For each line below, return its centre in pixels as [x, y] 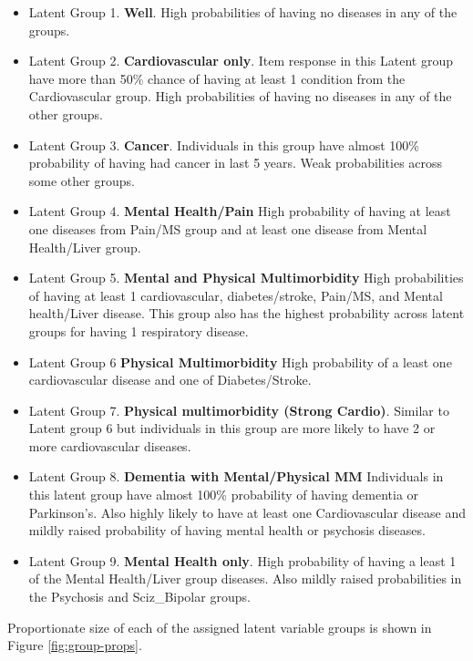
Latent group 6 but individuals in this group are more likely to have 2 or [232, 428]
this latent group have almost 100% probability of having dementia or [224, 495]
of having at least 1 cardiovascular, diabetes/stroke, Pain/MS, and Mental [236, 295]
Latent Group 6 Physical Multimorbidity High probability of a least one [240, 361]
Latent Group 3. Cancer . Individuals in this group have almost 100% [224, 145]
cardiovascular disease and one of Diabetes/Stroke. [170, 380]
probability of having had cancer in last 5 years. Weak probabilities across [236, 163]
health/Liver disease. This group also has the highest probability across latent [247, 313]
